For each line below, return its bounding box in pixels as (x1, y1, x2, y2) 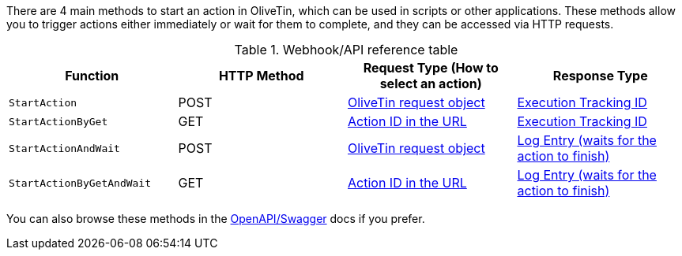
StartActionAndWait (9, 142, 120, 154)
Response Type (552, 68, 648, 83)
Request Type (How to (363, 60, 499, 76)
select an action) (379, 76, 482, 91)
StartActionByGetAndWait (9, 176, 152, 189)
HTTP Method (218, 68, 304, 83)
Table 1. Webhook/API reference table (234, 42, 458, 58)
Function (65, 68, 119, 83)
